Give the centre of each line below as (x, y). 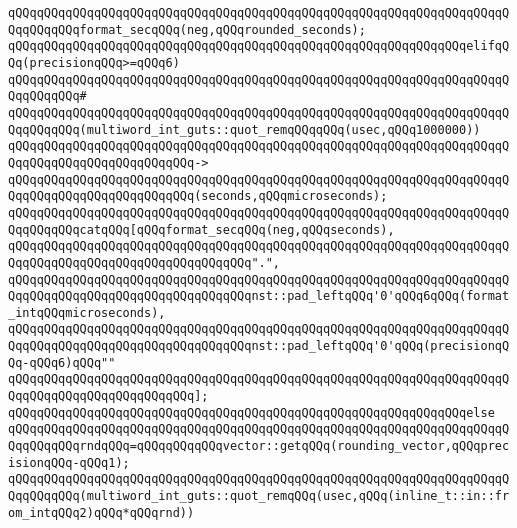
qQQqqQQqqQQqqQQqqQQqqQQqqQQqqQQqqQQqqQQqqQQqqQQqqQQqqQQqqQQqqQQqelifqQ (259, 46)
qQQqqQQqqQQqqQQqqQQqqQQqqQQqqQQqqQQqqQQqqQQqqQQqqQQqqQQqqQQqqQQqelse (251, 412)
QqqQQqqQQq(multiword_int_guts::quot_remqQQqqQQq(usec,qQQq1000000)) (244, 129)
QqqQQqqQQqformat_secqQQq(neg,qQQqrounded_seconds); (187, 29)
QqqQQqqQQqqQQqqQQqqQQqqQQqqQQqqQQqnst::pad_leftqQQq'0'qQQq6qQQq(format (259, 296)
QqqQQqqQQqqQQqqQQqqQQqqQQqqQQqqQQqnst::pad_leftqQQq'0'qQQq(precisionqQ (259, 346)
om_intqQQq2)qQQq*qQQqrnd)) (101, 512)
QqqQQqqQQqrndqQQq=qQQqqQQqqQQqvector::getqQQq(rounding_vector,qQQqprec (259, 446)
